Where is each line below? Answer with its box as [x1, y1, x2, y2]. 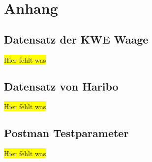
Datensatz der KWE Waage [4, 31, 149, 46]
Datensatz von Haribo [4, 78, 119, 93]
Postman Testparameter [4, 125, 129, 140]
